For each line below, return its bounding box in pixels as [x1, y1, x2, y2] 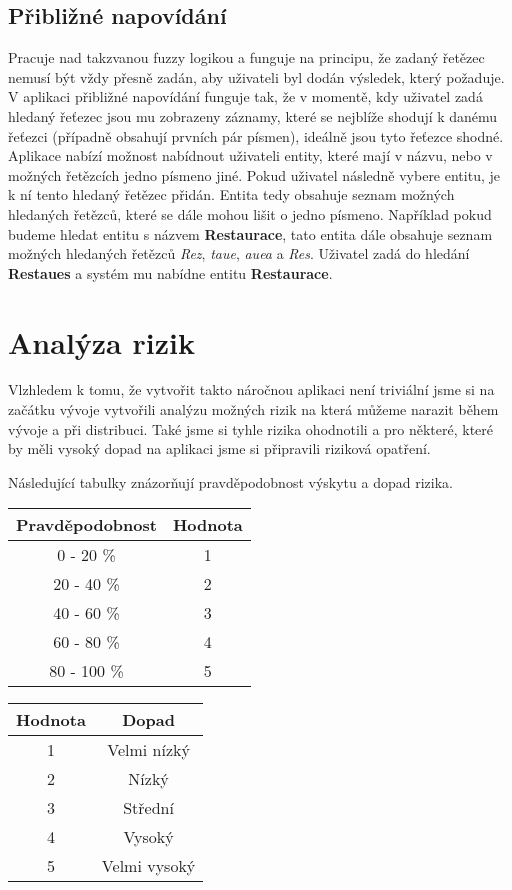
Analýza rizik [8, 321, 195, 362]
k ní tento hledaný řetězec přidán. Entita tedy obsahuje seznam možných [8, 184, 455, 205]
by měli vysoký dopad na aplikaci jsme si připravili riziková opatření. [8, 438, 431, 459]
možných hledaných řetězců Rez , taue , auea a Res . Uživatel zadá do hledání [8, 243, 470, 264]
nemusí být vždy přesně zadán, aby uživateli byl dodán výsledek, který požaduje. [8, 66, 505, 87]
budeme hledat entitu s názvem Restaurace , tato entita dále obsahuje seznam [8, 223, 493, 244]
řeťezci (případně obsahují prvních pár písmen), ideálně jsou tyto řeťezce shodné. [8, 125, 504, 146]
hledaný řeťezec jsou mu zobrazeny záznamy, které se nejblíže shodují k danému [8, 105, 498, 126]
